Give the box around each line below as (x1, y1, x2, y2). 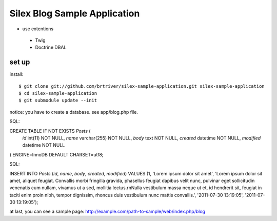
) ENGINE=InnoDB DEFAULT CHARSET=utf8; (9, 151, 104, 157)
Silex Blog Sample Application (9, 8, 140, 19)
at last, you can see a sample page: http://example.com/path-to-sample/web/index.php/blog (9, 208, 205, 215)
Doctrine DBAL (35, 44, 67, 51)
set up (9, 58, 30, 67)
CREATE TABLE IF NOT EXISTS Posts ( (9, 128, 91, 134)
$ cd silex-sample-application (18, 90, 97, 96)
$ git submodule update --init (18, 97, 97, 104)
